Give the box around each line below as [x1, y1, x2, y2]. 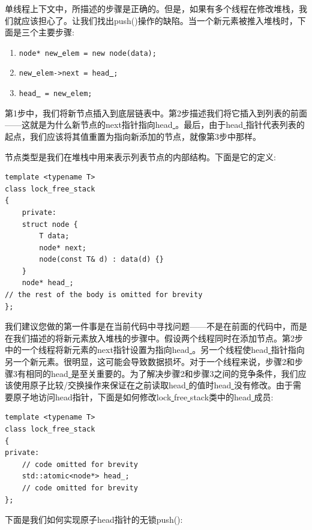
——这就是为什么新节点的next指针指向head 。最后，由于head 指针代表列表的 [5, 118, 305, 131]
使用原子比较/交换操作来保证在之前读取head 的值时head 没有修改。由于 [13, 379, 293, 391]
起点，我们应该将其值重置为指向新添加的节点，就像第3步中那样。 [5, 130, 261, 142]
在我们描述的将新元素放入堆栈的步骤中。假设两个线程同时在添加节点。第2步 [5, 331, 303, 344]
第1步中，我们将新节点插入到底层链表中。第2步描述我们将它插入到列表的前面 [5, 106, 307, 119]
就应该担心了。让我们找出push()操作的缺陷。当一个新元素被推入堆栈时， [13, 14, 298, 26]
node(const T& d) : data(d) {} [39, 255, 164, 264]
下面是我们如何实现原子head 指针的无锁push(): [5, 513, 183, 526]
